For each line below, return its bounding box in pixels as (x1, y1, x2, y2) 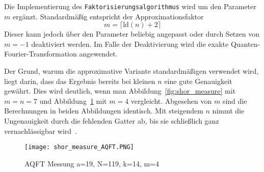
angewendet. (79, 48, 118, 59)
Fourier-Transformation (4, 48, 77, 59)
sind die (222, 95, 247, 106)
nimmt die (212, 105, 245, 116)
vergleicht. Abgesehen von (130, 95, 212, 106)
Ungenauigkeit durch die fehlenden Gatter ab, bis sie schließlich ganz (4, 116, 219, 126)
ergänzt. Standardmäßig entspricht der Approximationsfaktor (12, 11, 204, 21)
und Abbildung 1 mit (39, 95, 107, 106)
